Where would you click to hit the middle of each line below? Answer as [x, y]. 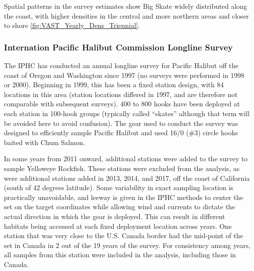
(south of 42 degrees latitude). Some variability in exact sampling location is [119, 187]
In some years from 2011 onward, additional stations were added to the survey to [126, 159]
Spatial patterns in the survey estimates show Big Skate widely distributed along [126, 6]
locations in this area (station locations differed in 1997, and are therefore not [121, 94]
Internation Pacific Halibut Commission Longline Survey [118, 47]
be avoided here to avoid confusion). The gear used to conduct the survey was [121, 123]
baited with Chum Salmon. [45, 142]
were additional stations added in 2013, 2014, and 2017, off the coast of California [127, 178]
